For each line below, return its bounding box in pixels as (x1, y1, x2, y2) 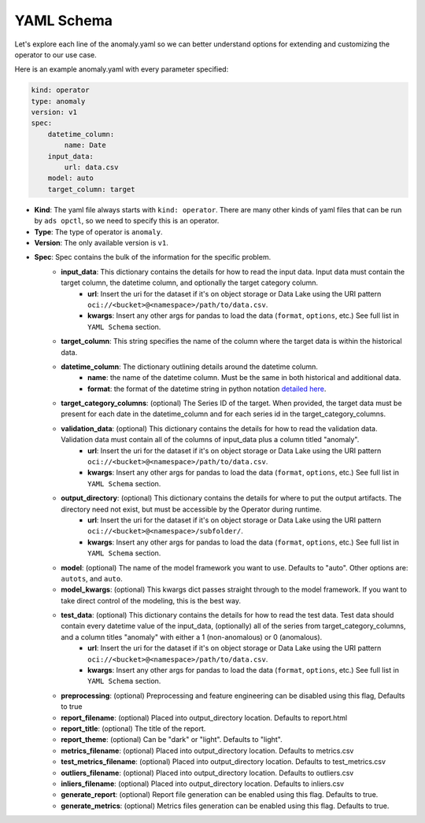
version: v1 (31, 108, 78, 117)
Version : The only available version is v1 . (34, 238, 168, 247)
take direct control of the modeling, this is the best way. (61, 596, 242, 605)
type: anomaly (31, 97, 86, 105)
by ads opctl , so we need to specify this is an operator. (34, 216, 220, 226)
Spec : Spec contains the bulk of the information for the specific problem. (34, 253, 272, 262)
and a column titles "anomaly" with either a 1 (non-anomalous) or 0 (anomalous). (61, 632, 323, 641)
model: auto (47, 174, 94, 183)
